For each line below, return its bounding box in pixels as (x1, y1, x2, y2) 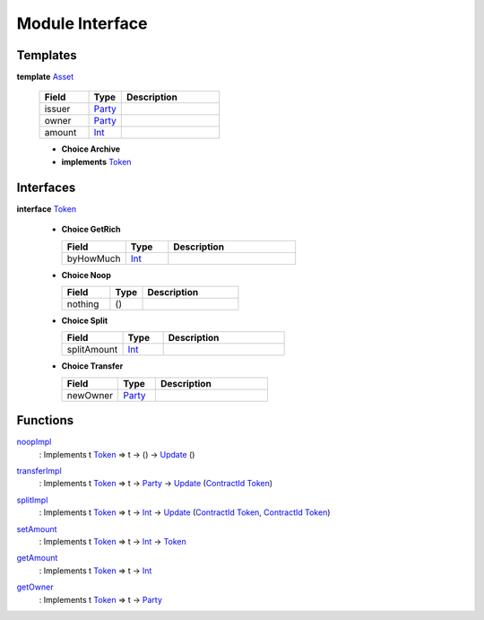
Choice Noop (61, 269, 112, 280)
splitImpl (16, 494, 48, 505)
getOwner (16, 581, 54, 592)
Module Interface (16, 13, 148, 33)
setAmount (16, 523, 57, 534)
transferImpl (16, 466, 62, 476)
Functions (16, 413, 74, 428)
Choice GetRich (61, 224, 121, 235)
